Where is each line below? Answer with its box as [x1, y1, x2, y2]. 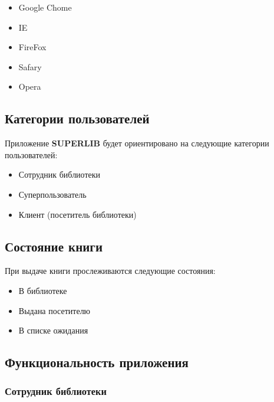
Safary [18, 60, 42, 73]
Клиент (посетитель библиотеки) [18, 208, 137, 220]
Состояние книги [5, 237, 103, 255]
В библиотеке [18, 284, 67, 296]
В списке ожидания [18, 324, 88, 336]
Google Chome [18, 1, 72, 13]
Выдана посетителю [18, 304, 91, 316]
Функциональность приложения [5, 353, 189, 371]
